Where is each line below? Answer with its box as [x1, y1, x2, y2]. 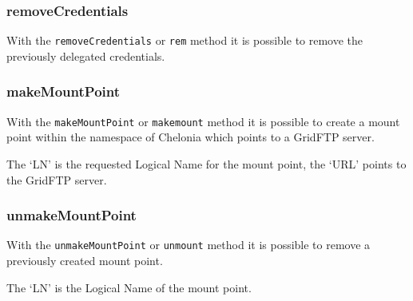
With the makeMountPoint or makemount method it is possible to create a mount [6, 113, 400, 129]
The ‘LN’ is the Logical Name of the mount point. [6, 279, 252, 295]
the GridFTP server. [6, 171, 107, 188]
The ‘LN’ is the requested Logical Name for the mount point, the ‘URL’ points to [6, 155, 407, 172]
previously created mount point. [6, 252, 163, 268]
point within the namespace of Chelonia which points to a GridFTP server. [6, 129, 375, 145]
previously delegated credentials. [6, 47, 165, 64]
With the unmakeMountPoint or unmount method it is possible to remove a [6, 236, 371, 253]
